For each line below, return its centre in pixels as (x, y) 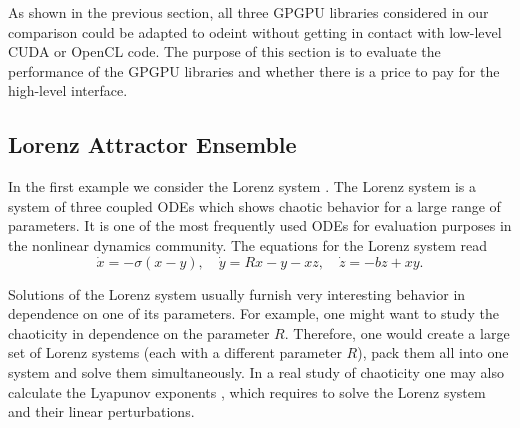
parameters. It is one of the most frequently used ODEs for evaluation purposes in (260, 225)
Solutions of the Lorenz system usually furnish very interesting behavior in (237, 293)
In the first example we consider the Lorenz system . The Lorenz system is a (242, 186)
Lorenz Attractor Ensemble (152, 144)
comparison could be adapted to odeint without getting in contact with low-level (255, 31)
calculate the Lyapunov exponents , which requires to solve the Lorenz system (247, 391)
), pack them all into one (433, 352)
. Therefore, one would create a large (397, 332)
